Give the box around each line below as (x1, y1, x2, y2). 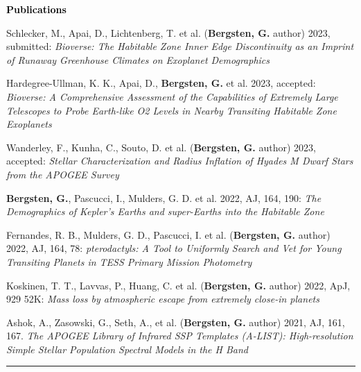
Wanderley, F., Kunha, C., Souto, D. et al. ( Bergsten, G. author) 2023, (6, 139, 316, 154)
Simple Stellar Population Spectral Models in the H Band (6, 341, 248, 356)
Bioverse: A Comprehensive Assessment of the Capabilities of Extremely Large (6, 89, 338, 103)
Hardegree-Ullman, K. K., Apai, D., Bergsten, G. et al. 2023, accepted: (6, 76, 316, 90)
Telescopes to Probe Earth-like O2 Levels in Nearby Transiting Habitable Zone (6, 103, 337, 117)
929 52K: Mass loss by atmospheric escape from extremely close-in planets (6, 291, 319, 306)
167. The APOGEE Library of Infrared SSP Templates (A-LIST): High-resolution (6, 328, 353, 343)
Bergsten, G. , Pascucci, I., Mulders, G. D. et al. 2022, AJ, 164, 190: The (6, 190, 322, 205)
